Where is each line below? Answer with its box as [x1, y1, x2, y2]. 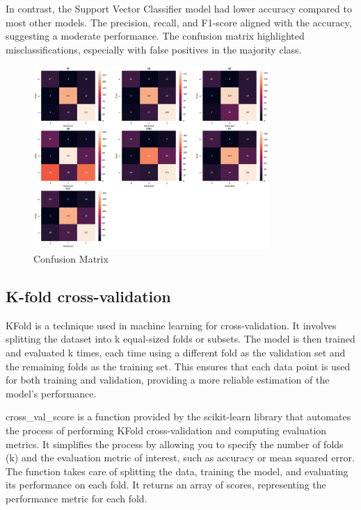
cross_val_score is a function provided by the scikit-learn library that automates [6, 409, 351, 424]
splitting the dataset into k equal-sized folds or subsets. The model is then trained [6, 331, 355, 346]
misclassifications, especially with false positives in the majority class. [6, 42, 302, 56]
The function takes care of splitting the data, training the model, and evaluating [6, 463, 348, 478]
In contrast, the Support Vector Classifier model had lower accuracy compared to [6, 1, 352, 15]
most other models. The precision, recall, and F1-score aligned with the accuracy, [6, 15, 352, 29]
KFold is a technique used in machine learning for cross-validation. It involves [6, 318, 337, 332]
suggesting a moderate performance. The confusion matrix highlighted [6, 28, 305, 43]
